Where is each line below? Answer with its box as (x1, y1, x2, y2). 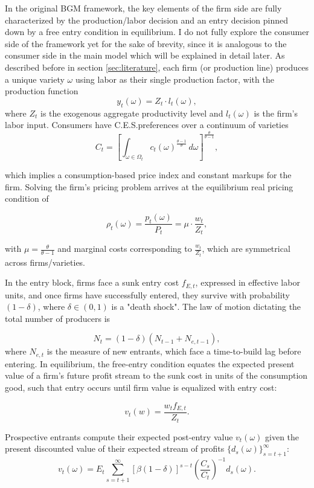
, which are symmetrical (202, 242, 290, 255)
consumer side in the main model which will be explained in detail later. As (5, 49, 285, 62)
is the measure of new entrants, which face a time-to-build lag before (46, 345, 301, 358)
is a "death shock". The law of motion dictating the (111, 300, 301, 313)
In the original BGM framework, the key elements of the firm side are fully (5, 2, 282, 14)
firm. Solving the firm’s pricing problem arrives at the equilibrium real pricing (5, 180, 293, 193)
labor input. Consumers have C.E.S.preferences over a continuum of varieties (5, 118, 289, 131)
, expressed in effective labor (195, 276, 300, 289)
